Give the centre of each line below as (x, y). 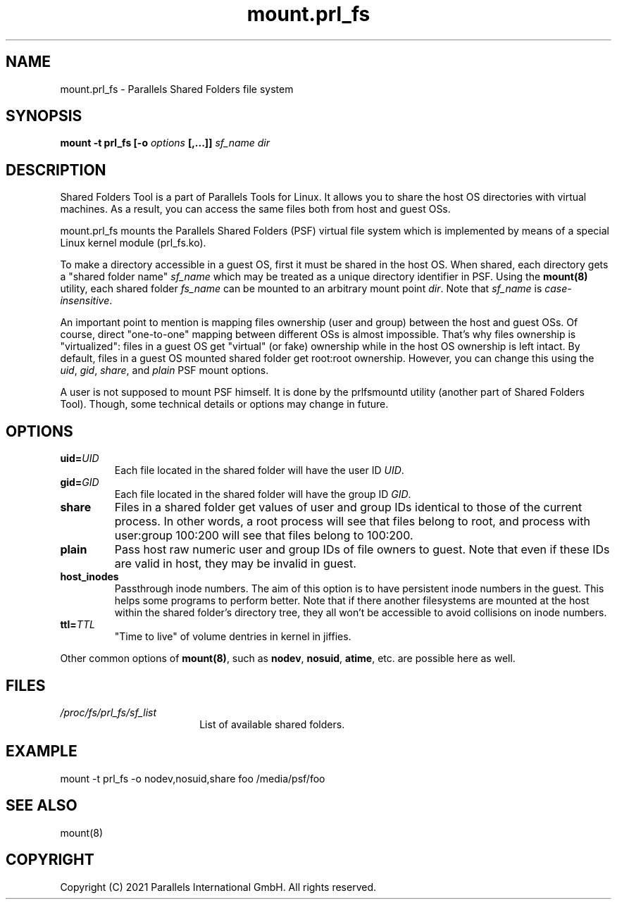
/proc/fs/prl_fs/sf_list (108, 712)
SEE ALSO (42, 806)
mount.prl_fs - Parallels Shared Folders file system (177, 89)
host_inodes (89, 577)
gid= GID (80, 482)
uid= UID (80, 458)
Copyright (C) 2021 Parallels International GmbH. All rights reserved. (218, 887)
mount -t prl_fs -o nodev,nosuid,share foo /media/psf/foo (193, 778)
